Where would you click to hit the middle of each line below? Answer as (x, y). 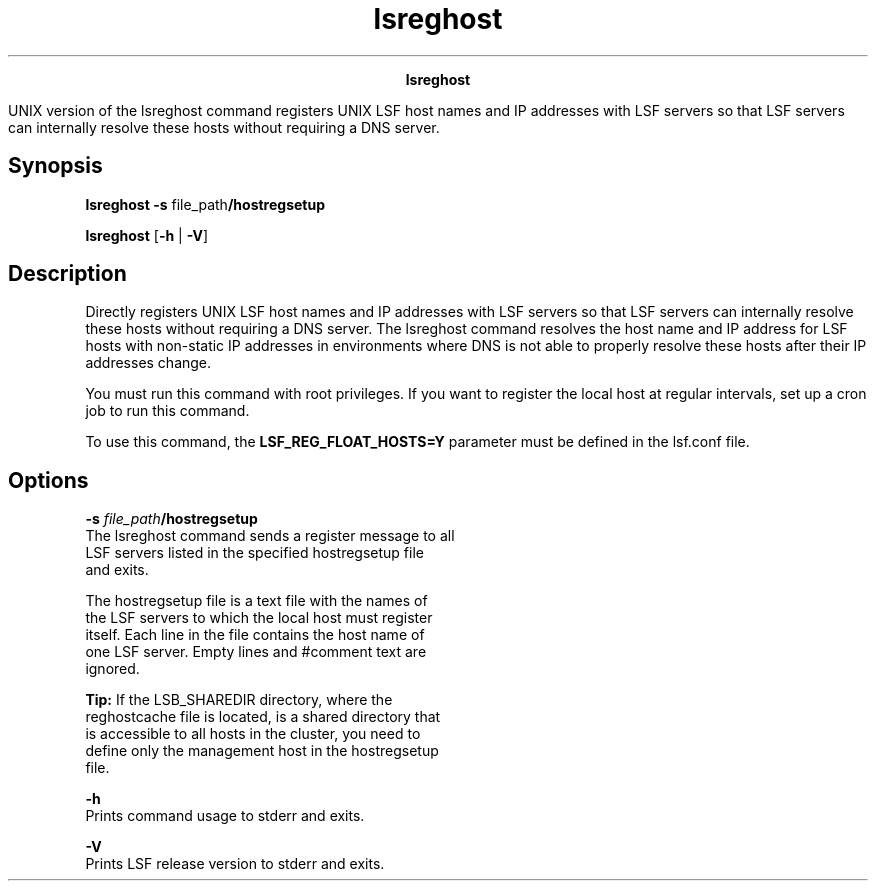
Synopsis (55, 166)
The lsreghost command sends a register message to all (270, 536)
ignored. (112, 669)
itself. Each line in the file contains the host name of (255, 635)
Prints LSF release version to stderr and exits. (235, 864)
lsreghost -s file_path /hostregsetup (205, 204)
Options (48, 480)
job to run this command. (167, 411)
